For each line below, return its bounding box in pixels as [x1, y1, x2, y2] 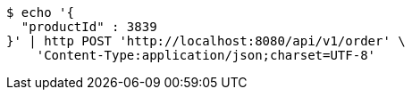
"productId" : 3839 [21, 20, 157, 34]
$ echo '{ [6, 5, 74, 20]
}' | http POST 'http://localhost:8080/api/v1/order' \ [6, 34, 406, 48]
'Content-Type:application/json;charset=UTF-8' [36, 48, 376, 62]
